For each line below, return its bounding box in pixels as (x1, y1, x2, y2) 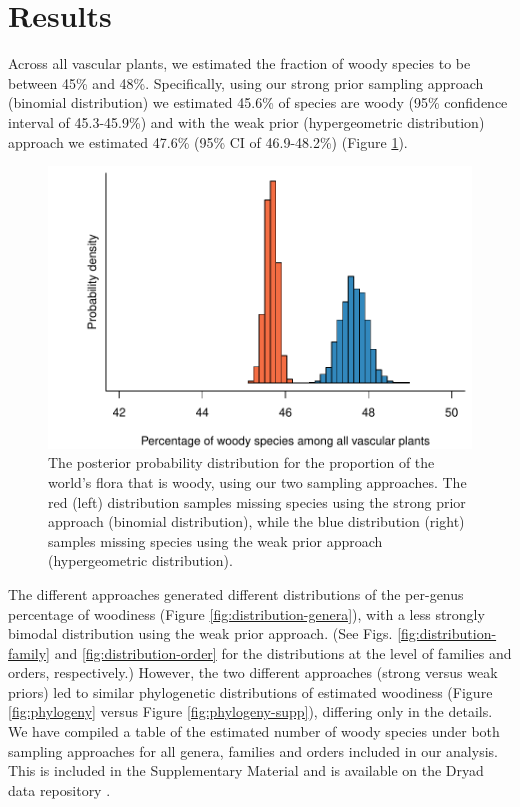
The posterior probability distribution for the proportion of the (48, 452, 435, 473)
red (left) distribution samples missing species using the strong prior (48, 491, 466, 512)
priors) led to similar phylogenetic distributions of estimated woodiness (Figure (8, 681, 493, 702)
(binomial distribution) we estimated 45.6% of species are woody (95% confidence (8, 92, 508, 113)
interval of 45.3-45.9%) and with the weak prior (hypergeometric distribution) (8, 111, 485, 132)
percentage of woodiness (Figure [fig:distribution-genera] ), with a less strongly (8, 603, 485, 624)
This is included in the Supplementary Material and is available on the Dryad (8, 760, 484, 781)
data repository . (8, 779, 111, 800)
